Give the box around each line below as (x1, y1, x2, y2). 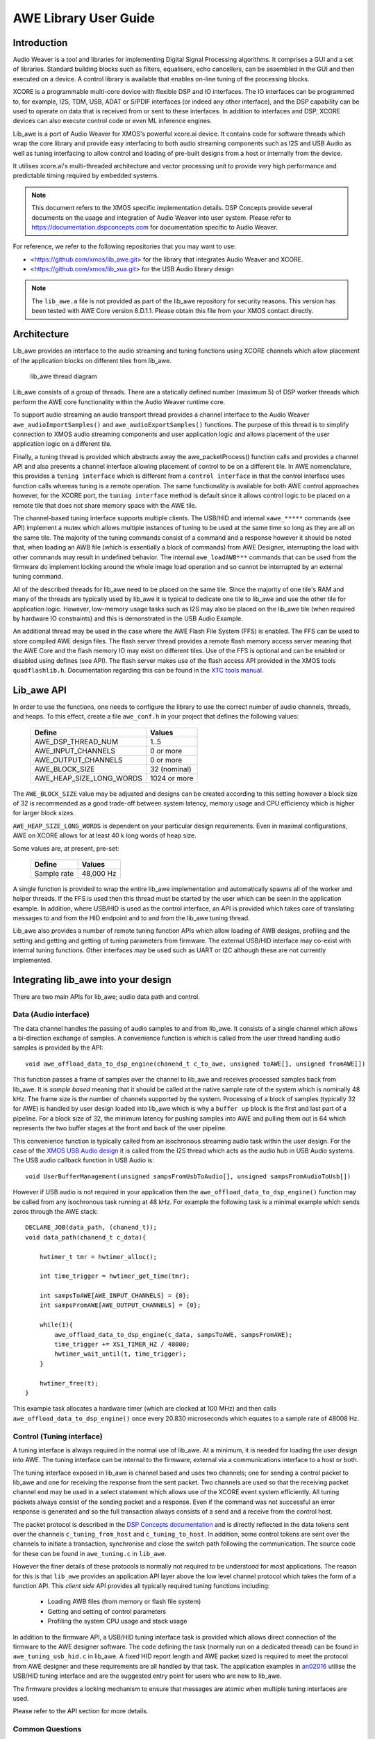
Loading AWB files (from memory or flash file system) (47, 1597, 201, 1606)
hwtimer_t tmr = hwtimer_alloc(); (39, 1253, 158, 1260)
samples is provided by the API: (12, 1043, 103, 1052)
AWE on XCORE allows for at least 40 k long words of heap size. (12, 831, 197, 840)
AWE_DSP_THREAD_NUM (34, 737, 118, 746)
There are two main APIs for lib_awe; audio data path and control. (12, 992, 201, 1001)
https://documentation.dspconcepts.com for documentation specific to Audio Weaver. (31, 223, 278, 231)
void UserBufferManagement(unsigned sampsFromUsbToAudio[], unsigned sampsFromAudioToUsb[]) (25, 1172, 351, 1180)
